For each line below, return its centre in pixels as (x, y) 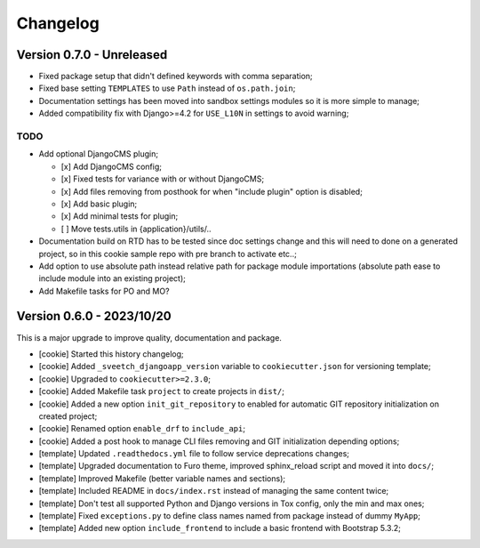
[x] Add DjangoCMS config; (111, 166)
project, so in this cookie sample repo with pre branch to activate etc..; (168, 254)
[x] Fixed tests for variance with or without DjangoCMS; (163, 179)
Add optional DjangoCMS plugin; (99, 154)
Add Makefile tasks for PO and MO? (104, 291)
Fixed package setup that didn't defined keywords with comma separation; (176, 77)
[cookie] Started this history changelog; (111, 354)
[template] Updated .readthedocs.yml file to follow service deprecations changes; (194, 454)
